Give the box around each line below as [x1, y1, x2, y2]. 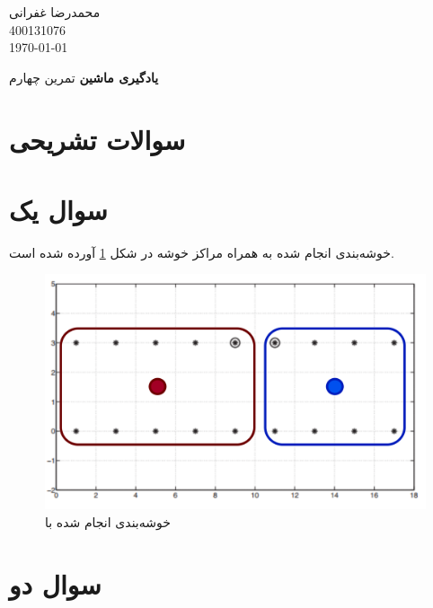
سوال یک [9, 190, 108, 227]
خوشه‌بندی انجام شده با [45, 512, 171, 531]
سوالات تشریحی [9, 120, 186, 157]
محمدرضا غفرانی [9, 3, 101, 21]
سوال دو [9, 565, 102, 602]
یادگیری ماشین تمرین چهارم [9, 67, 159, 86]
